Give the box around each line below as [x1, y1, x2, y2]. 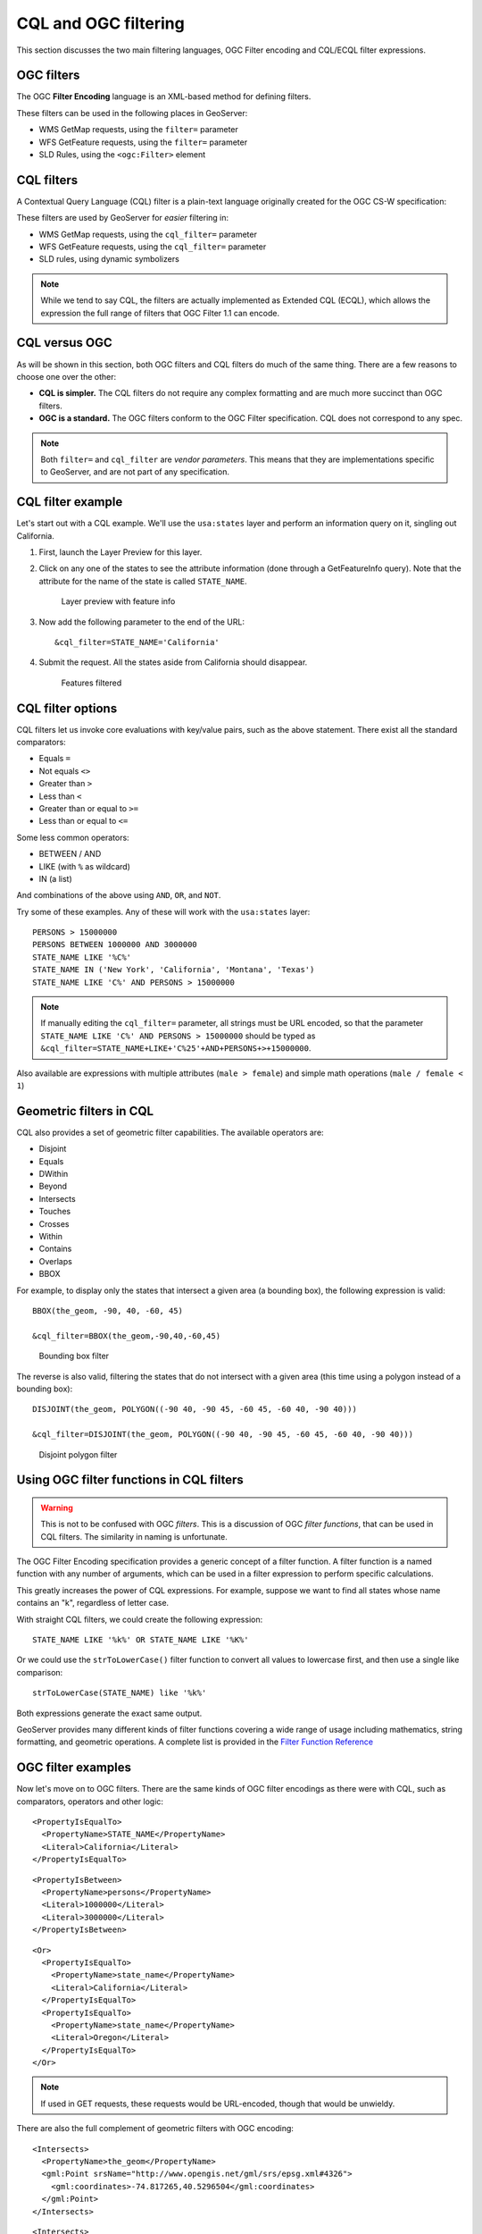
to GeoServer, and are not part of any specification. [40, 466, 229, 477]
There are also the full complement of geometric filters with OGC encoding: [16, 2123, 295, 2134]
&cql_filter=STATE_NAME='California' [54, 637, 220, 647]
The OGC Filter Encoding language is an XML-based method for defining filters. [16, 91, 312, 102]
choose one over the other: [16, 371, 117, 382]
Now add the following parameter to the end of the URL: [38, 617, 245, 627]
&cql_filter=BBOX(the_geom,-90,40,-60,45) [32, 1331, 221, 1340]
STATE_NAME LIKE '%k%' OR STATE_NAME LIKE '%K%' [32, 1635, 249, 1645]
